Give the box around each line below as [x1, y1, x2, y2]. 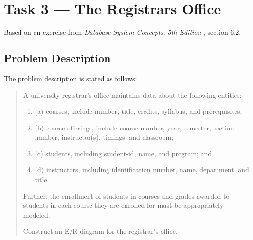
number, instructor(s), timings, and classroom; [35, 132, 174, 142]
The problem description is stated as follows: [4, 73, 137, 83]
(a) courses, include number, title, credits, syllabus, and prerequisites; [35, 106, 242, 116]
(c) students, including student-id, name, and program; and [35, 148, 212, 158]
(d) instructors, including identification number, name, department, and [35, 165, 249, 175]
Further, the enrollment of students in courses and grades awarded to [23, 190, 230, 201]
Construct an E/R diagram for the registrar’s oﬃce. [23, 226, 178, 236]
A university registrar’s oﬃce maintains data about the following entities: [23, 90, 242, 100]
